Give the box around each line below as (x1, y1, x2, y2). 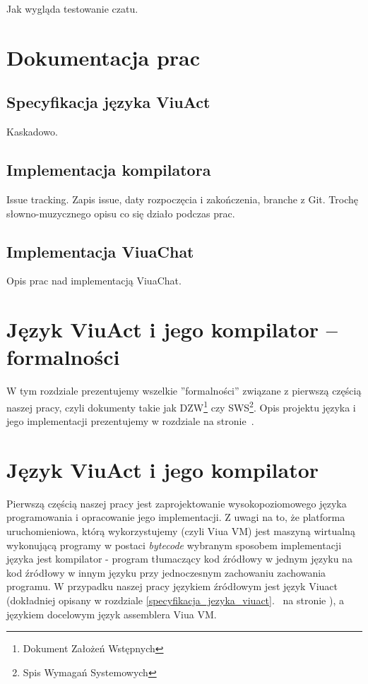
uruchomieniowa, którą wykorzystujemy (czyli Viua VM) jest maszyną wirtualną (6, 524, 355, 539)
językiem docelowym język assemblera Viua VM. (6, 606, 217, 621)
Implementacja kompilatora (6, 159, 211, 181)
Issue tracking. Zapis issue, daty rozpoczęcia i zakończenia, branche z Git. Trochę (6, 191, 358, 206)
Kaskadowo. (6, 124, 58, 139)
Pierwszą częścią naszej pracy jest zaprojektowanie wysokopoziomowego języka (6, 496, 347, 510)
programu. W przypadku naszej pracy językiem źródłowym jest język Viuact (6, 579, 338, 594)
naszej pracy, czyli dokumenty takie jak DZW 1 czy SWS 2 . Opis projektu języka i (6, 397, 356, 414)
